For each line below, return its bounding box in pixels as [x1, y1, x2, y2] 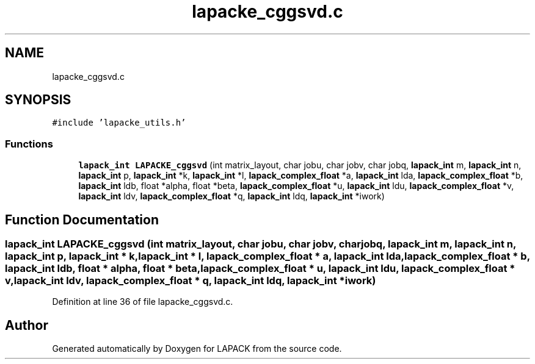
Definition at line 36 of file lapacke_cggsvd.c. [52, 296, 233, 307]
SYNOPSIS [5, 92, 71, 108]
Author [5, 317, 48, 333]
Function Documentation [5, 212, 159, 227]
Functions [5, 137, 53, 150]
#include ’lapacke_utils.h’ [52, 118, 186, 128]
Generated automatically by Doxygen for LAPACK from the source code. [52, 343, 342, 354]
